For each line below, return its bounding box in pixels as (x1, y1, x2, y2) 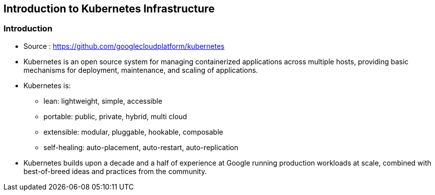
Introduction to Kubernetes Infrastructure (3, 2, 215, 15)
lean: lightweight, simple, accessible (43, 96, 162, 105)
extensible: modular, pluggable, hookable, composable (43, 127, 223, 136)
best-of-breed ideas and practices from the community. (23, 167, 207, 176)
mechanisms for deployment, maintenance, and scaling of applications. (23, 65, 258, 74)
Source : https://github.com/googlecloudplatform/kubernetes (23, 41, 225, 50)
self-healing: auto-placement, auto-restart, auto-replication (43, 143, 239, 152)
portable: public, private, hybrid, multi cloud (43, 112, 187, 121)
